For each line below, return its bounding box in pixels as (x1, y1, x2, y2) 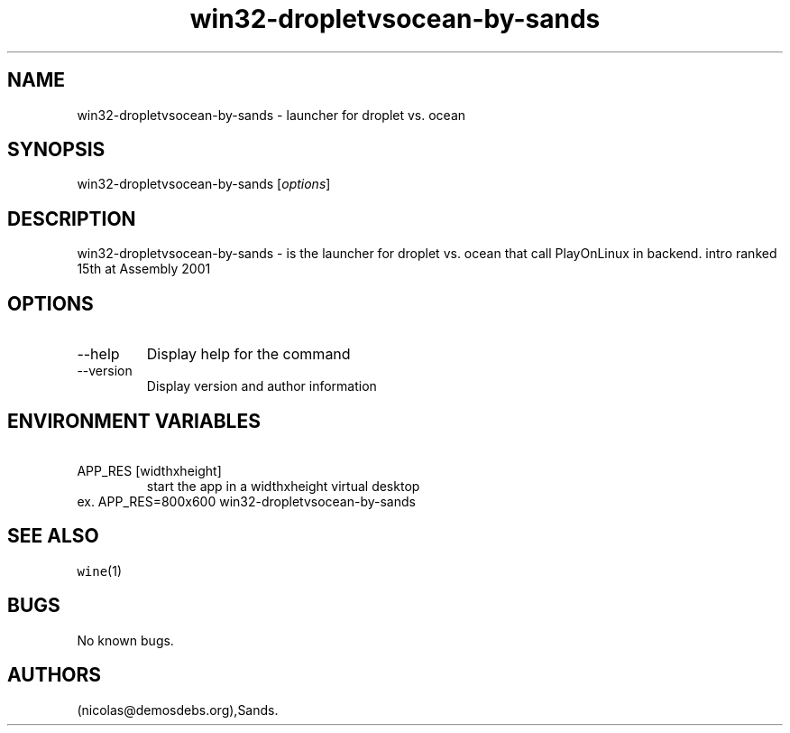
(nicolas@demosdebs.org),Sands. (77, 701, 279, 718)
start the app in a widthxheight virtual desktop (146, 478, 420, 494)
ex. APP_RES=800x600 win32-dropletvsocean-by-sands (77, 493, 416, 509)
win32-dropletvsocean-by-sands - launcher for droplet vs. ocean (77, 107, 466, 123)
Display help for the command (146, 345, 351, 364)
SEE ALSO (7, 524, 99, 548)
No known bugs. (77, 632, 174, 648)
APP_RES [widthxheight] (77, 462, 222, 478)
